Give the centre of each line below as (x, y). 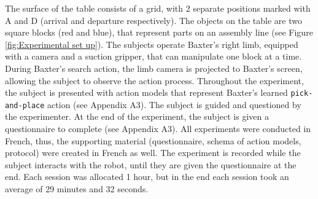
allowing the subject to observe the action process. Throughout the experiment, (154, 80)
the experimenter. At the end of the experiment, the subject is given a (137, 116)
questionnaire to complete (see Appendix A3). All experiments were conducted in (158, 129)
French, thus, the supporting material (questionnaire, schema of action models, (153, 140)
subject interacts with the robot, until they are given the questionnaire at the (151, 164)
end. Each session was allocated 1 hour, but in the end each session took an (147, 177)
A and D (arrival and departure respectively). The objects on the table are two (153, 20)
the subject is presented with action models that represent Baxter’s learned (146, 92)
